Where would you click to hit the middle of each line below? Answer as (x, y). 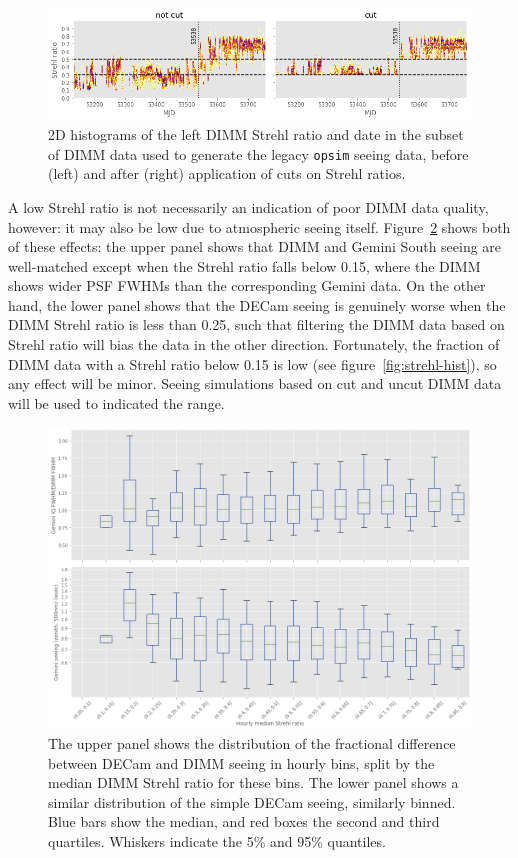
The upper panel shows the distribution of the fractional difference (252, 742)
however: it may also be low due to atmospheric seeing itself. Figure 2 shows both (259, 226)
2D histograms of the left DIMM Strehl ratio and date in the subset (256, 134)
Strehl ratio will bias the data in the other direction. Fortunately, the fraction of (254, 344)
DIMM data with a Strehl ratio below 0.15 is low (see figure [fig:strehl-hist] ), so (252, 363)
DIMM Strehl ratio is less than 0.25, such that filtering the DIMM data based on (256, 324)
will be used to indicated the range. (116, 402)
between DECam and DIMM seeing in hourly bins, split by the (241, 762)
